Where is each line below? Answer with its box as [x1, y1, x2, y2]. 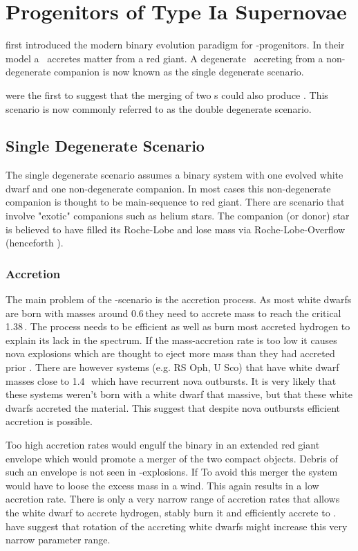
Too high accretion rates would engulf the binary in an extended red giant [6, 437, 320, 452]
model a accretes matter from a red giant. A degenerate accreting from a [6, 51, 323, 65]
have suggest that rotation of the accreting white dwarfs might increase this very [6, 518, 348, 533]
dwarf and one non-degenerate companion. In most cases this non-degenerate [6, 181, 331, 195]
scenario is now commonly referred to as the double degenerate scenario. [6, 101, 312, 116]
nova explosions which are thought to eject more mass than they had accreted [6, 346, 335, 361]
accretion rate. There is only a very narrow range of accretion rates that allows [6, 491, 340, 506]
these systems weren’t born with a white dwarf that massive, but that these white [6, 387, 352, 401]
